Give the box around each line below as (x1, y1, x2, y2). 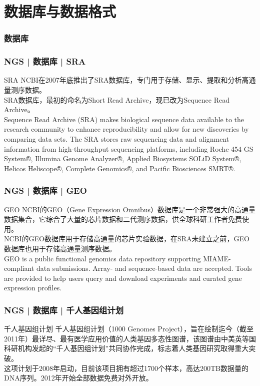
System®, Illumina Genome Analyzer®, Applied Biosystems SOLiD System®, (4, 153, 241, 164)
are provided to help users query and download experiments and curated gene (4, 272, 242, 283)
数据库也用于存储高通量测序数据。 (4, 243, 116, 253)
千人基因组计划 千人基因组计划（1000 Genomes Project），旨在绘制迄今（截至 (4, 323, 253, 334)
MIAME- (203, 253, 231, 263)
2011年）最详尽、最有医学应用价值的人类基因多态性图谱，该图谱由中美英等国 (4, 333, 256, 343)
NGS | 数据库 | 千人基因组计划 (4, 303, 124, 316)
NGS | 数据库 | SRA (4, 55, 86, 68)
